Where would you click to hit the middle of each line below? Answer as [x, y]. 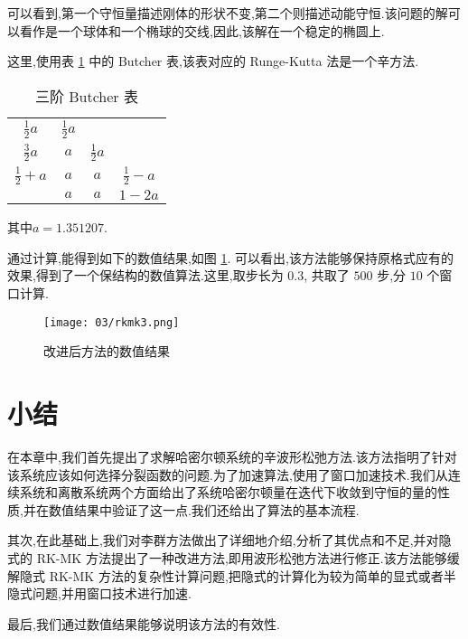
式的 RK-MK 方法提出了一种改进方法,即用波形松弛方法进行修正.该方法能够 [227, 557]
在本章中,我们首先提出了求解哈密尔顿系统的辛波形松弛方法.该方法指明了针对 [232, 456]
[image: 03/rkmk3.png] [112, 322]
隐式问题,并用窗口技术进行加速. [99, 593]
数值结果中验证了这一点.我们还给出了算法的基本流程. [204, 509]
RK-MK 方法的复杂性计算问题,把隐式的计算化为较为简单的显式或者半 [253, 575]
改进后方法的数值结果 [107, 351]
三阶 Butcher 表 [86, 96]
